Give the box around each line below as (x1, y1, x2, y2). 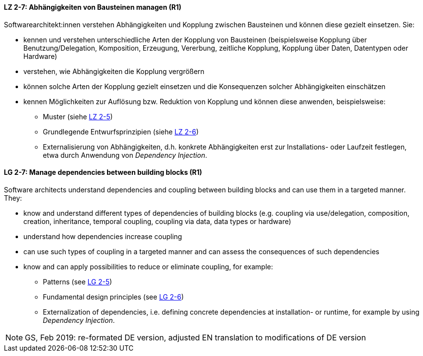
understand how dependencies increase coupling (23, 232, 182, 241)
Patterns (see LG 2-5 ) (43, 277, 112, 286)
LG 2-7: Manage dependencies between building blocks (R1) (4, 168, 202, 177)
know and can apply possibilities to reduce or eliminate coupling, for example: (23, 262, 273, 271)
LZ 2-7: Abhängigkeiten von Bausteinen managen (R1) (4, 3, 182, 11)
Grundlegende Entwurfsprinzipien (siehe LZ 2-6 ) (43, 127, 199, 136)
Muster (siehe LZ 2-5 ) (43, 112, 113, 121)
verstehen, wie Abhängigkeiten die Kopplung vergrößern (23, 67, 204, 75)
